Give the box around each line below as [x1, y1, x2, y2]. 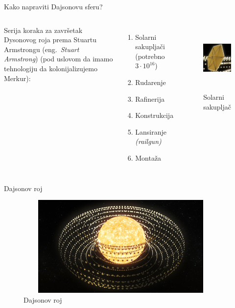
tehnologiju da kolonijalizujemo [4, 63, 97, 73]
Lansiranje [135, 126, 166, 137]
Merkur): [4, 73, 31, 83]
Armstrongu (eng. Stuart [4, 44, 79, 54]
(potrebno [135, 51, 165, 61]
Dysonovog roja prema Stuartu [4, 34, 97, 45]
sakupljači [135, 41, 165, 52]
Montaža [135, 152, 162, 163]
